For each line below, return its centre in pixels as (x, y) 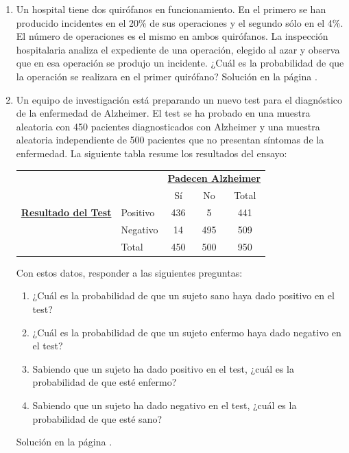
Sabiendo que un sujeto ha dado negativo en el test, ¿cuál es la (165, 405)
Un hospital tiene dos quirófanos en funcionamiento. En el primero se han (171, 9)
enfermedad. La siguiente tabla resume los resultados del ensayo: (152, 153)
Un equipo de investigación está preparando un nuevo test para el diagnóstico (179, 99)
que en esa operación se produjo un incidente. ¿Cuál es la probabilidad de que (180, 63)
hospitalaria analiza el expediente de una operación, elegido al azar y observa (178, 49)
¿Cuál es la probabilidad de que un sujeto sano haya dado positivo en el (183, 295)
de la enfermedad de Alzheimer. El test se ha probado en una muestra (163, 113)
